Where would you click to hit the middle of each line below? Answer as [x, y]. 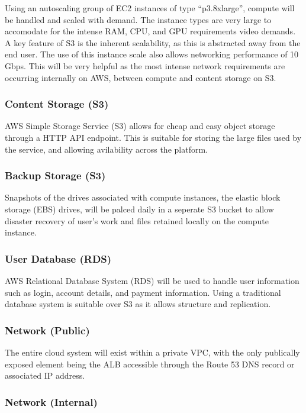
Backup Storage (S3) [55, 175]
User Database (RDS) [58, 258]
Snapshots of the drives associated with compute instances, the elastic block [143, 197]
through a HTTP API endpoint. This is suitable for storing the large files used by [153, 137]
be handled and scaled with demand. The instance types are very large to [138, 19]
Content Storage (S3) [57, 104]
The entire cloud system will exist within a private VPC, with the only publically [152, 352]
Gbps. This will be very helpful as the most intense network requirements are [145, 65]
